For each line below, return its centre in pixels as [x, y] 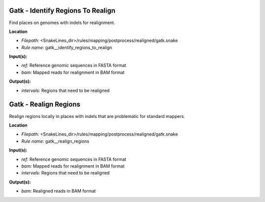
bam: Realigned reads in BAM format [59, 191]
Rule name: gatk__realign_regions [55, 141]
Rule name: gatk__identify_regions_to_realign [67, 47]
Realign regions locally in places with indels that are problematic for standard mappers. [97, 116]
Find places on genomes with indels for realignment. [62, 23]
